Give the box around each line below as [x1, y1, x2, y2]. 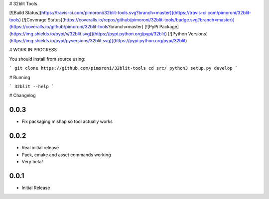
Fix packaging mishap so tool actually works [21, 118, 113, 124]
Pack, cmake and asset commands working [21, 152, 111, 158]
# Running [9, 74, 30, 80]
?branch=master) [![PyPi [108, 24, 159, 30]
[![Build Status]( [9, 10, 42, 16]
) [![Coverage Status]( [19, 16, 64, 22]
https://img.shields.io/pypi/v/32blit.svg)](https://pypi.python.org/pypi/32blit [10, 30, 165, 37]
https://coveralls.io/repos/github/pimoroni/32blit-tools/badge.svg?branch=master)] [64, 16, 235, 22]
